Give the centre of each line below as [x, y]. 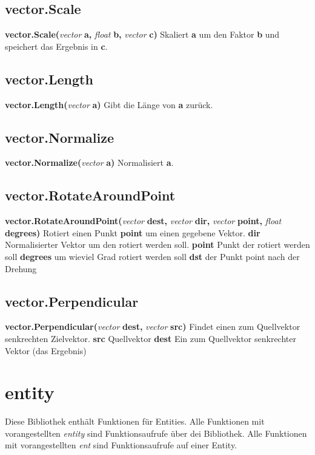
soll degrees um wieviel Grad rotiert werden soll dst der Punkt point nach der [152, 256]
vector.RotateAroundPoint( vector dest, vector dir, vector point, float [143, 221]
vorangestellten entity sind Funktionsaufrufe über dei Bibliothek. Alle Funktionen [156, 433]
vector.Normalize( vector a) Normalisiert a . [89, 162]
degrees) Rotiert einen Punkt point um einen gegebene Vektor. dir [133, 232]
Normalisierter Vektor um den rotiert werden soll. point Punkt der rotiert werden [157, 245]
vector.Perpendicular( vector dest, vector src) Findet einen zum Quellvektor [153, 327]
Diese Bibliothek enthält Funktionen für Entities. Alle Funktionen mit [135, 421]
